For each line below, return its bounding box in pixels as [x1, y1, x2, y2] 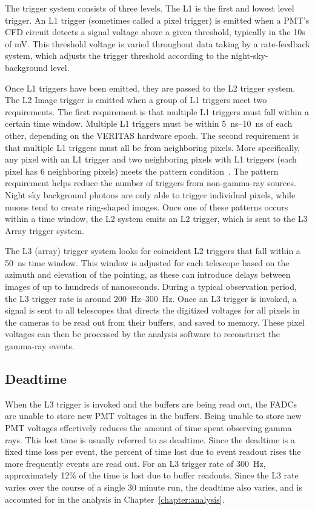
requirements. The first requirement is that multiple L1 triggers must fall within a [5, 105, 310, 118]
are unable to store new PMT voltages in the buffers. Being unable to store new [5, 409, 302, 422]
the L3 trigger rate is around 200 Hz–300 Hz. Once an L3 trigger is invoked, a [5, 292, 297, 304]
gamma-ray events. [5, 340, 75, 352]
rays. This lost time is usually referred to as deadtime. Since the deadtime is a [5, 433, 295, 446]
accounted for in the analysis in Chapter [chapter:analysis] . [5, 492, 225, 505]
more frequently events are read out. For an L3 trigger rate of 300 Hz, [5, 457, 266, 469]
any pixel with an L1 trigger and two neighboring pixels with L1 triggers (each [5, 153, 297, 166]
